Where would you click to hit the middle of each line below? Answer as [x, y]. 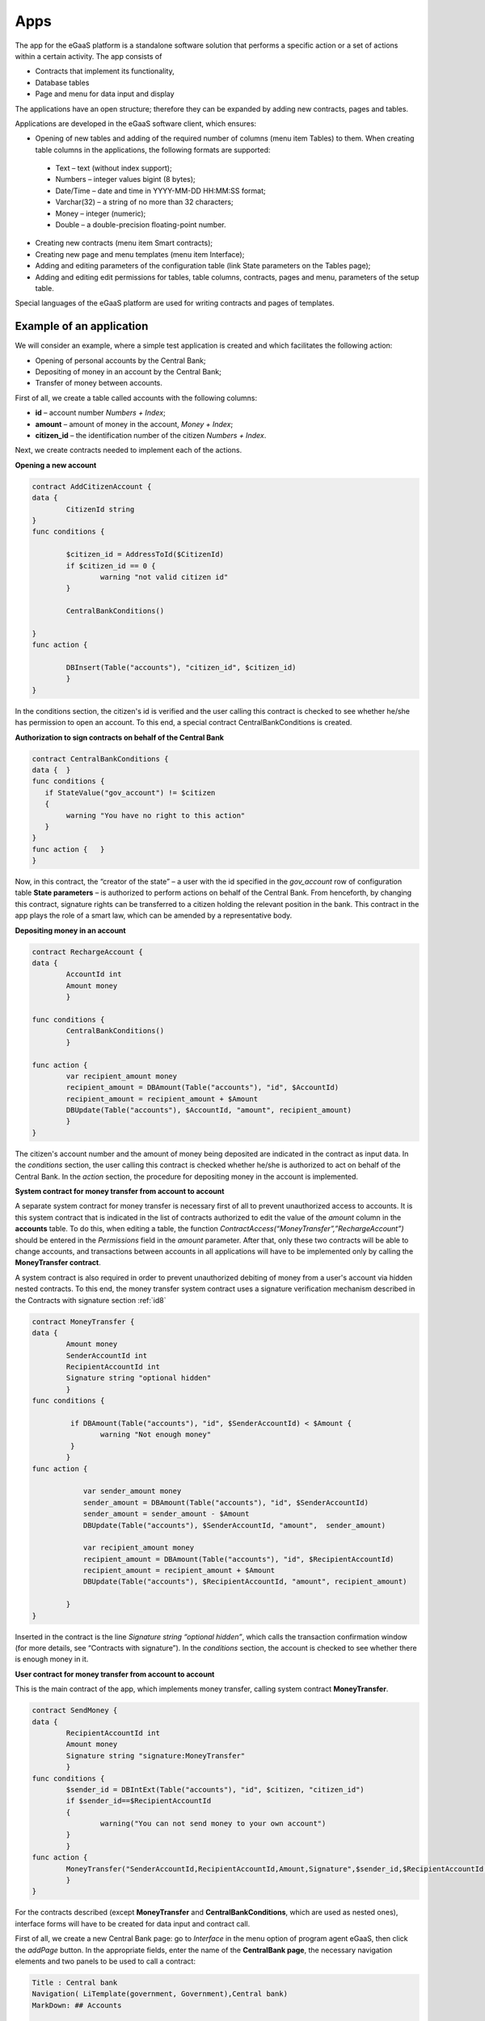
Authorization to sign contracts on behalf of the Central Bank [119, 737]
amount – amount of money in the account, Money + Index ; [134, 424]
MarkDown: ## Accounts [77, 2005]
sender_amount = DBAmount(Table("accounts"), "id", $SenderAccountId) [226, 1502]
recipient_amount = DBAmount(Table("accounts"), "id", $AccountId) [202, 1088]
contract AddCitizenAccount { [92, 486]
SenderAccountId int [107, 1355]
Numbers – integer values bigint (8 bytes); [125, 179]
